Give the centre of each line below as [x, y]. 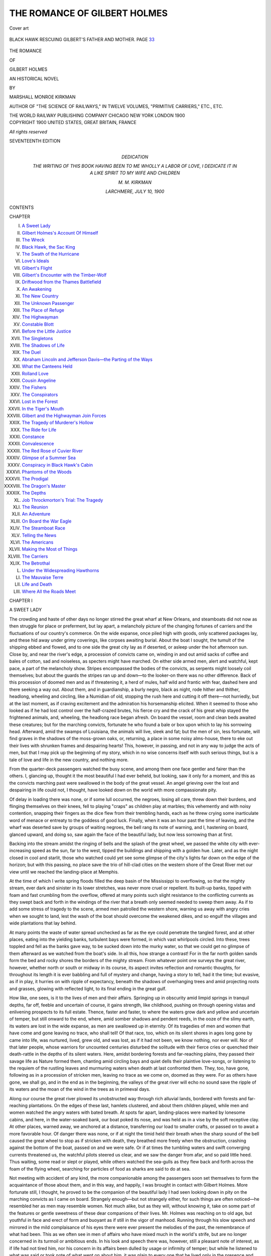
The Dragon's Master [44, 486]
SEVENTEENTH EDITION [35, 141]
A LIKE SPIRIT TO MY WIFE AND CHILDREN [135, 173]
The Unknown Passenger [48, 303]
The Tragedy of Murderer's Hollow [58, 423]
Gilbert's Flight [37, 268]
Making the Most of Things [50, 549]
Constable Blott [38, 324]
